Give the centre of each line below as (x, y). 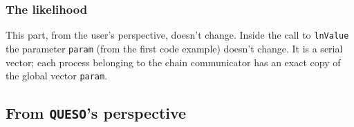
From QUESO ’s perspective (96, 113)
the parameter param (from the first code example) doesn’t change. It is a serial (174, 48)
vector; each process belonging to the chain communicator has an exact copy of (173, 62)
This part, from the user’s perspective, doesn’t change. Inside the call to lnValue (177, 35)
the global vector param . (57, 76)
